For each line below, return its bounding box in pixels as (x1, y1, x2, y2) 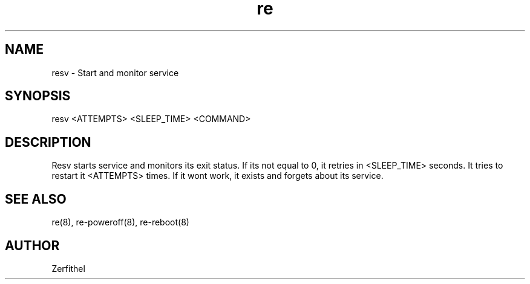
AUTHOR (5, 237, 60, 253)
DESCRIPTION (5, 134, 91, 150)
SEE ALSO (5, 191, 67, 207)
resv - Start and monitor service (51, 67, 179, 78)
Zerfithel (51, 263, 85, 274)
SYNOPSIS (5, 88, 71, 104)
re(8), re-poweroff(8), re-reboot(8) (51, 217, 189, 228)
